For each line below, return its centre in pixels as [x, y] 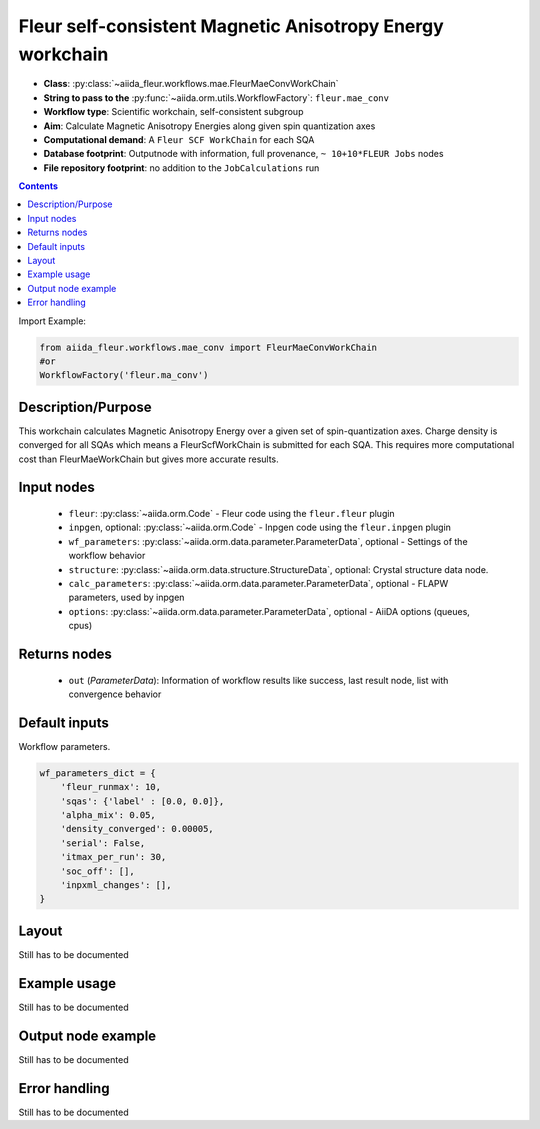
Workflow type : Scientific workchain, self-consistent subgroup [173, 112]
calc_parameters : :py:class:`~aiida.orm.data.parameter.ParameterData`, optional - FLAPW [258, 583]
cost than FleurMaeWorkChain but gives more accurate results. [148, 459]
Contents [38, 186]
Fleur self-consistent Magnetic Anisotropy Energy [231, 26]
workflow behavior [107, 556]
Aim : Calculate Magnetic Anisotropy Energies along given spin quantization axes [209, 126]
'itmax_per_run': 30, [113, 857]
